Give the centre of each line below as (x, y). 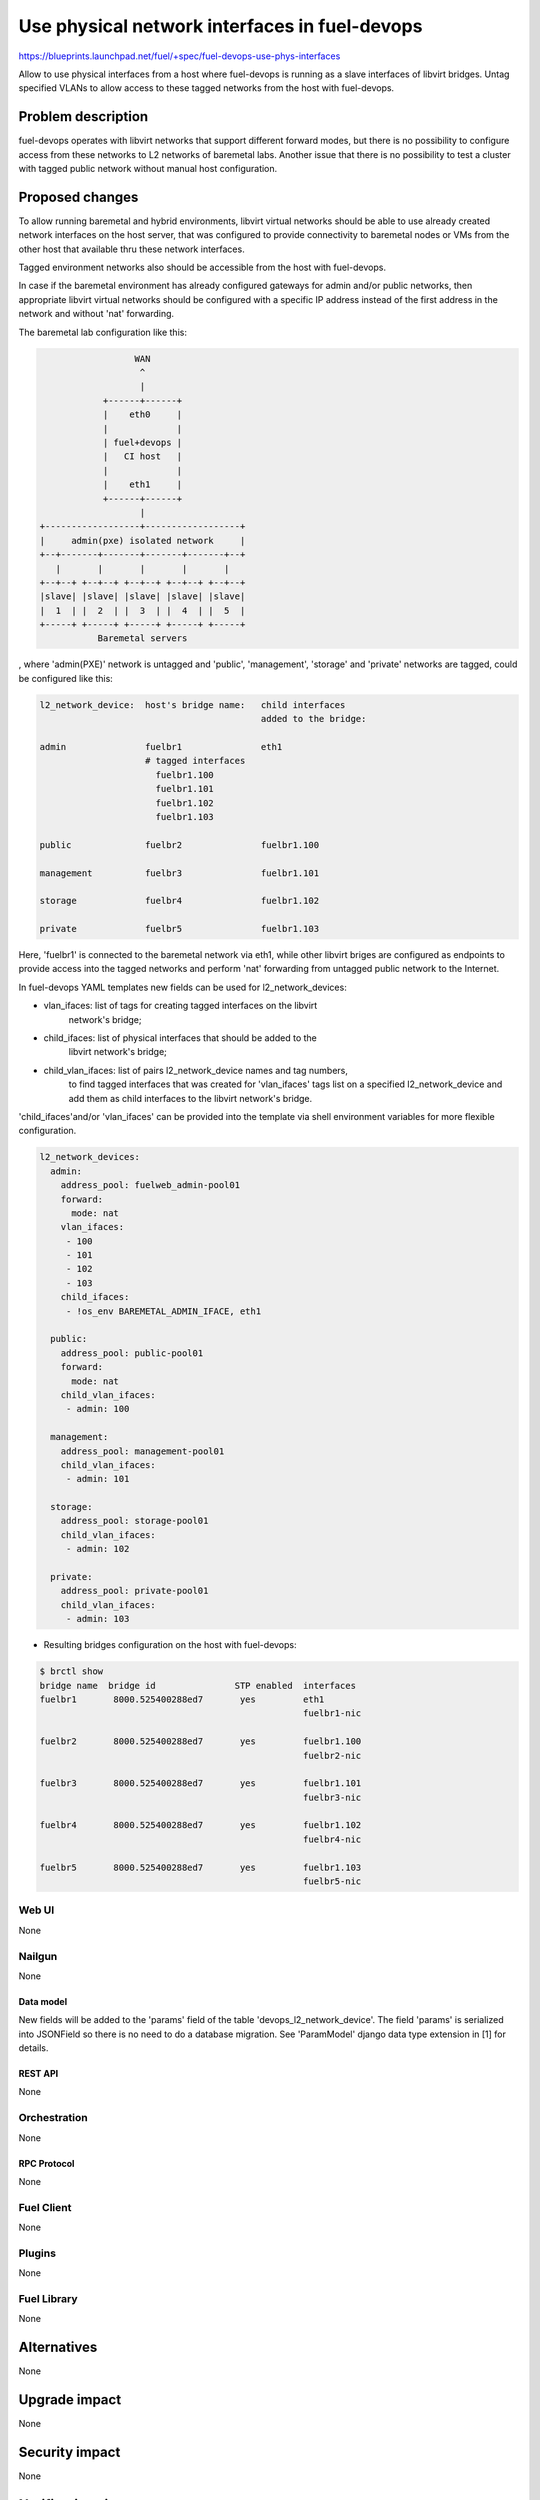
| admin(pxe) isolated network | (142, 540)
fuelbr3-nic (332, 1797)
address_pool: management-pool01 (142, 1451)
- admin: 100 (97, 1409)
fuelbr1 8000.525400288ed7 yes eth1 (182, 1699)
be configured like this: (66, 678)
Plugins (37, 2253)
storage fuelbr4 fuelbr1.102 (179, 901)
